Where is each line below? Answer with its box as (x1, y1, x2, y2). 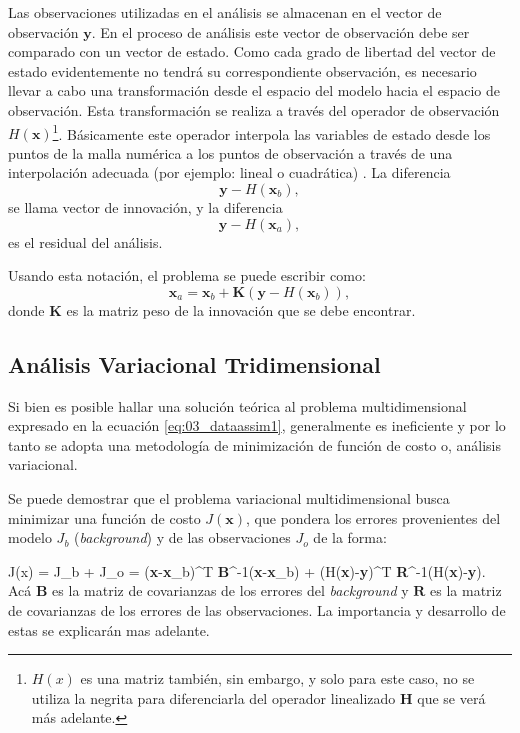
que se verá (417, 687, 486, 708)
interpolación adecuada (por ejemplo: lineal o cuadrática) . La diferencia (8, 162, 451, 183)
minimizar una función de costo (8, 507, 201, 528)
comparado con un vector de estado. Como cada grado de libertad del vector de (8, 41, 496, 62)
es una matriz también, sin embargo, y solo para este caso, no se (80, 668, 475, 689)
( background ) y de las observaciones (74, 527, 291, 548)
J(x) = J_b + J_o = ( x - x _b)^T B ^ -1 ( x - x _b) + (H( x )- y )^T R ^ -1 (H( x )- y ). (8, 560, 486, 581)
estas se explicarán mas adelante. (8, 619, 210, 640)
